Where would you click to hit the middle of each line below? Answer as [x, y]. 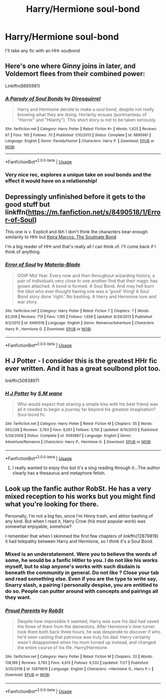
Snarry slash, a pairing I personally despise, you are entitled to [82, 585]
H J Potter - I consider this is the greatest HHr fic [81, 361]
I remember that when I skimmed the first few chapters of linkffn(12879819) [82, 536]
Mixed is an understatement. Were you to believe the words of [81, 554]
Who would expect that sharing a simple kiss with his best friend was [87, 404]
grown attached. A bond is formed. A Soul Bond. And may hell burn [85, 286]
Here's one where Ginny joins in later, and [70, 66]
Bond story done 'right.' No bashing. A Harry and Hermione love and [87, 296]
